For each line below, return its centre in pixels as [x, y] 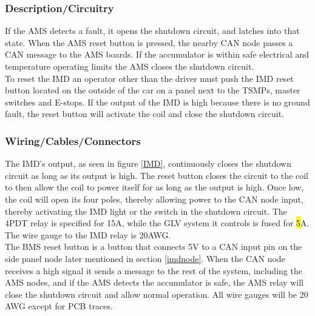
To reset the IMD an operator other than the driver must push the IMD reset [149, 78]
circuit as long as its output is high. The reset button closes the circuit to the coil [157, 175]
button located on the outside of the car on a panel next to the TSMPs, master [153, 90]
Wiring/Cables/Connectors [73, 140]
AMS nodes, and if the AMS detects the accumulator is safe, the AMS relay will [154, 282]
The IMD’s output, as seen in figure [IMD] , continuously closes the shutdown [148, 163]
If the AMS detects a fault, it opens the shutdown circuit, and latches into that [152, 31]
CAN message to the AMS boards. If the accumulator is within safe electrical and [157, 54]
